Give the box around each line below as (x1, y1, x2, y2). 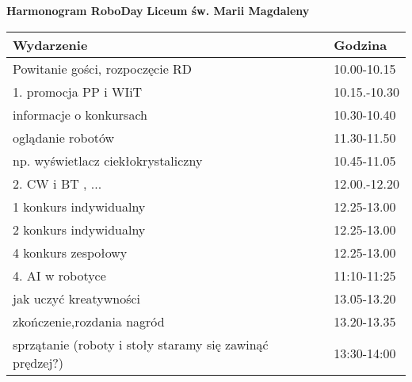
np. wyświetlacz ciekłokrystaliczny (13, 151, 203, 170)
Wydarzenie (13, 35, 88, 54)
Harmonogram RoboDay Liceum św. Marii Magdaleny (6, 2, 310, 18)
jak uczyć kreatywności (13, 288, 141, 308)
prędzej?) (13, 353, 64, 372)
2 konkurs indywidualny (13, 220, 146, 239)
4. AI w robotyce (13, 265, 106, 285)
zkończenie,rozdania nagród (13, 311, 165, 330)
